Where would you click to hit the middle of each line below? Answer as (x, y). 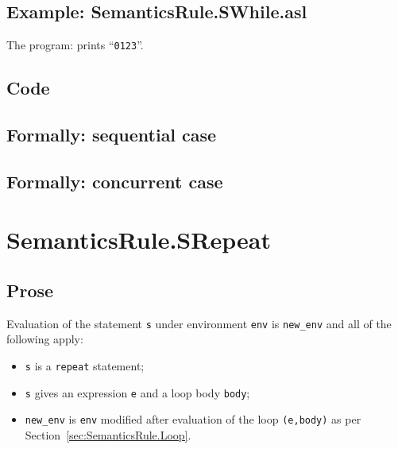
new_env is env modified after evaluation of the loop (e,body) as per (193, 419)
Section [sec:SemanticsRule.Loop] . (108, 435)
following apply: (45, 339)
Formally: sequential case (112, 135)
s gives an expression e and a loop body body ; (137, 392)
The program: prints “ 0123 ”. (75, 45)
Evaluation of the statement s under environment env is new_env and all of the (199, 323)
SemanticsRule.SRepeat (139, 240)
